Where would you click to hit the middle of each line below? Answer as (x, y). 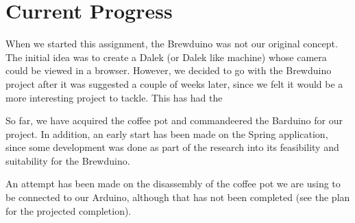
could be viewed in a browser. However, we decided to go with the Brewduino (169, 70)
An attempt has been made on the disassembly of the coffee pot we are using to (173, 184)
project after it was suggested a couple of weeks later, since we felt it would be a (174, 83)
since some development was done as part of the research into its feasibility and (172, 147)
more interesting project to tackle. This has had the (114, 97)
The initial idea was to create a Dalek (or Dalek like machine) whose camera (166, 57)
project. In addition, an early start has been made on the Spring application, (167, 133)
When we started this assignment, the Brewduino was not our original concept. (172, 44)
